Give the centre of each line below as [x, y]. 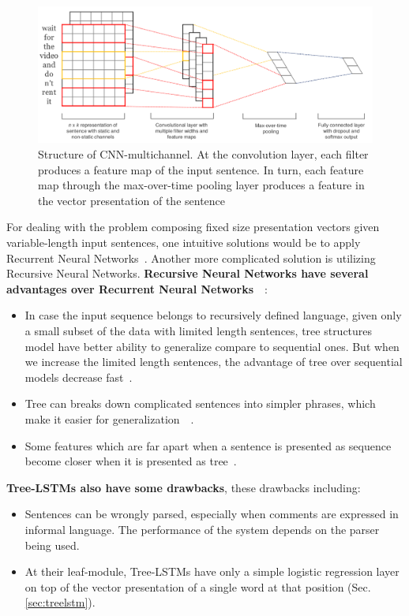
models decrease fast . [79, 377]
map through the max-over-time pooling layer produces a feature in [201, 185]
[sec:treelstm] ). [60, 602]
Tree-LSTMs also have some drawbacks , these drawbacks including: [184, 487]
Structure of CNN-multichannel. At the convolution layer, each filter [203, 154]
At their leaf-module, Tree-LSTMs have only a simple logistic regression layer [212, 571]
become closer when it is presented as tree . [131, 461]
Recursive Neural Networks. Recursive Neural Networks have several [188, 273]
